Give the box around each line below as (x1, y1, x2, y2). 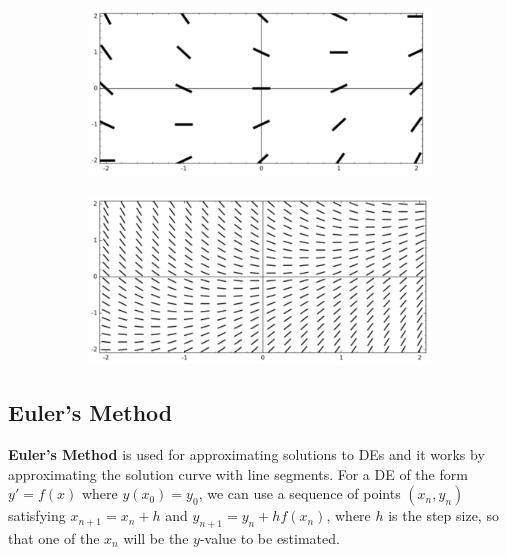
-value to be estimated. (199, 527, 340, 548)
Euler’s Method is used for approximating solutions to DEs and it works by (8, 443, 485, 464)
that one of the (8, 527, 100, 548)
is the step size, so (388, 505, 499, 526)
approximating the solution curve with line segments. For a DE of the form (8, 463, 468, 484)
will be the (123, 527, 189, 548)
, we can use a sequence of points (198, 483, 401, 504)
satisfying (8, 505, 66, 526)
